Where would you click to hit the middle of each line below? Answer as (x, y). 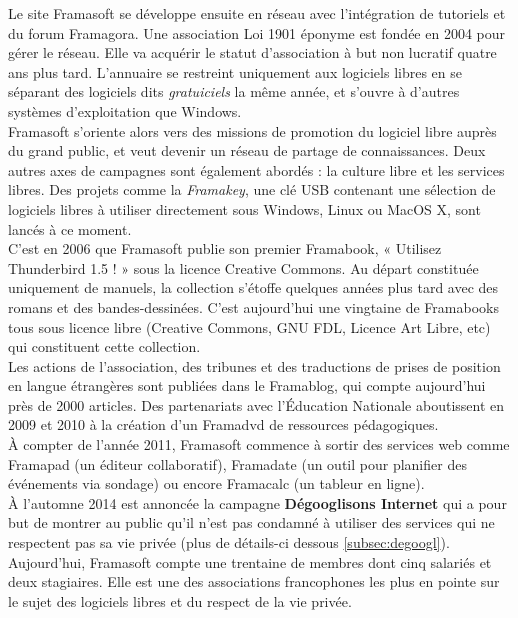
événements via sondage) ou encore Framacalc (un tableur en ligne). (216, 483)
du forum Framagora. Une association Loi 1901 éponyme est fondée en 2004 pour (256, 32)
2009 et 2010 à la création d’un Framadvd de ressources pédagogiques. (223, 424)
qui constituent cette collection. (104, 346)
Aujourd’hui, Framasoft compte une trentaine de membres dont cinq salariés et (250, 561)
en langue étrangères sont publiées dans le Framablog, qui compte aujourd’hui (247, 385)
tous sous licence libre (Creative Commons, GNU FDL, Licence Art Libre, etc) (249, 326)
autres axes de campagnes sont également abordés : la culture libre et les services (256, 169)
